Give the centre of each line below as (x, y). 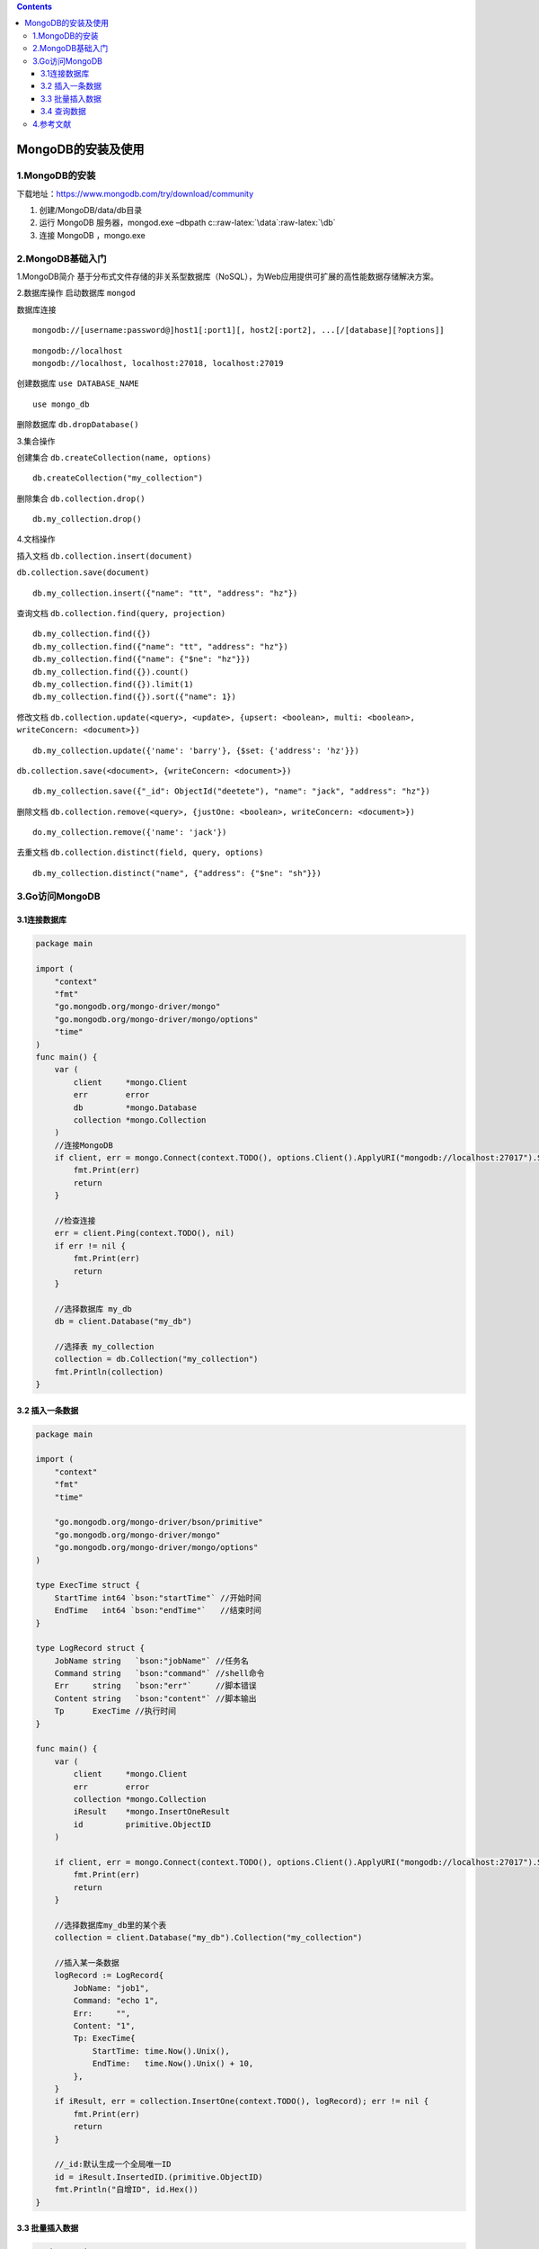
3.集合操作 (36, 441)
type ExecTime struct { (88, 1585)
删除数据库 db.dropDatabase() (78, 425)
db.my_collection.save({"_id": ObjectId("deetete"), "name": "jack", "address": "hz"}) (232, 791)
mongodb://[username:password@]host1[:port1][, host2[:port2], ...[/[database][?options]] (239, 330)
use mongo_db (61, 404)
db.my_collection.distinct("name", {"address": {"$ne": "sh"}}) (177, 873)
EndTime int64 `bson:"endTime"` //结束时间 (158, 1611)
